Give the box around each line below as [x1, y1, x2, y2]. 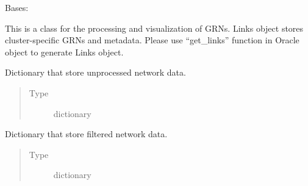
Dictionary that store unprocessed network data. [5, 66, 186, 79]
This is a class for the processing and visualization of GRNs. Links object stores [5, 21, 304, 34]
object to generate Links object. [5, 45, 124, 58]
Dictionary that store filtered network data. [5, 127, 168, 140]
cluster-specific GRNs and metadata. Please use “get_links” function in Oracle [5, 34, 299, 46]
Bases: [5, 1, 29, 13]
